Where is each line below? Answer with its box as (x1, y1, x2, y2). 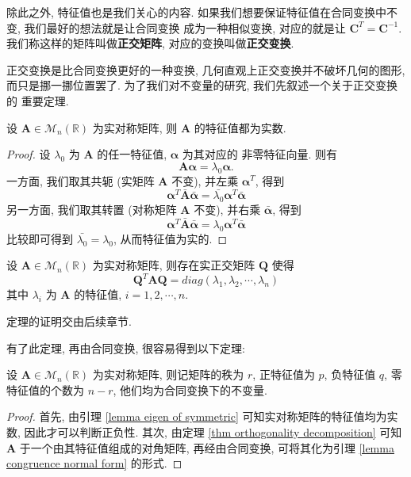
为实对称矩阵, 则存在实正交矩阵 (92, 257, 255, 273)
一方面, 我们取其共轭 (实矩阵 (6, 172, 155, 189)
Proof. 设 (6, 146, 51, 162)
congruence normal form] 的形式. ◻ (6, 455, 182, 471)
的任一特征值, (97, 146, 167, 162)
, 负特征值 (324, 366, 376, 383)
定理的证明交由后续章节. (6, 313, 132, 330)
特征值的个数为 (6, 381, 84, 398)
